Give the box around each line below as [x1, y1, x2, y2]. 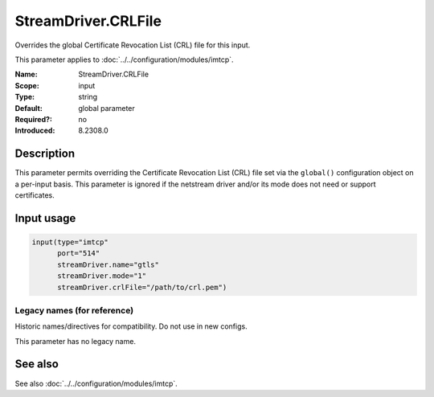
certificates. [14, 190, 55, 200]
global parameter [78, 103, 136, 113]
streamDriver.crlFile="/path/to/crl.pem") [57, 282, 227, 292]
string [78, 92, 98, 102]
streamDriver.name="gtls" [57, 260, 160, 269]
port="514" [57, 249, 100, 258]
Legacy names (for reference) [14, 305, 134, 316]
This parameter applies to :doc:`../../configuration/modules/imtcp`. [14, 55, 234, 64]
